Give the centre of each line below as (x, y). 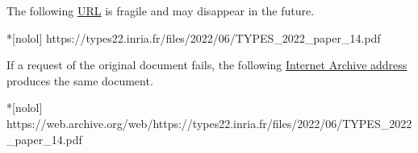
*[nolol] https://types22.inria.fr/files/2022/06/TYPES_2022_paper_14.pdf (194, 37)
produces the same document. (80, 80)
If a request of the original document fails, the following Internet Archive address (207, 65)
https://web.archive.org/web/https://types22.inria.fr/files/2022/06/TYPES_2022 (209, 123)
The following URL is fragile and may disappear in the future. (161, 10)
